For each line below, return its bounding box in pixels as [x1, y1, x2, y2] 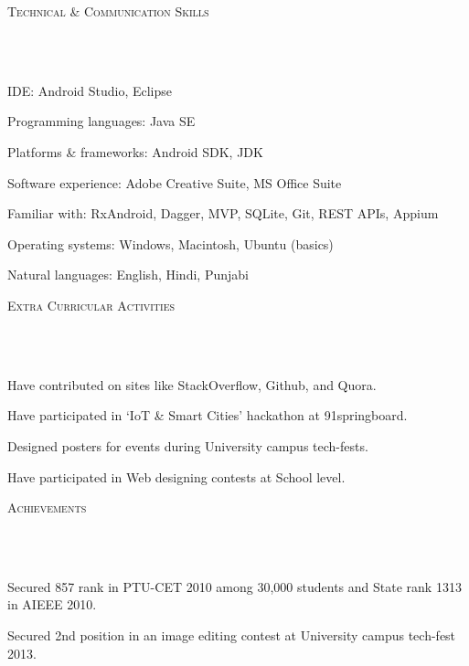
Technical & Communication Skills [7, 2, 209, 20]
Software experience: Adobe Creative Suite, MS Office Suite [7, 173, 342, 192]
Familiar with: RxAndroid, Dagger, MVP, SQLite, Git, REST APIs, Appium [7, 204, 439, 223]
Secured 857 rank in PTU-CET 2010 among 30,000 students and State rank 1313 [7, 576, 462, 596]
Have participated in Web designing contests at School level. [7, 467, 346, 486]
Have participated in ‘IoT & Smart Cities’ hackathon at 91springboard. [7, 406, 408, 425]
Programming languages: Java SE [7, 111, 196, 131]
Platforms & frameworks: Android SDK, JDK [7, 142, 263, 161]
